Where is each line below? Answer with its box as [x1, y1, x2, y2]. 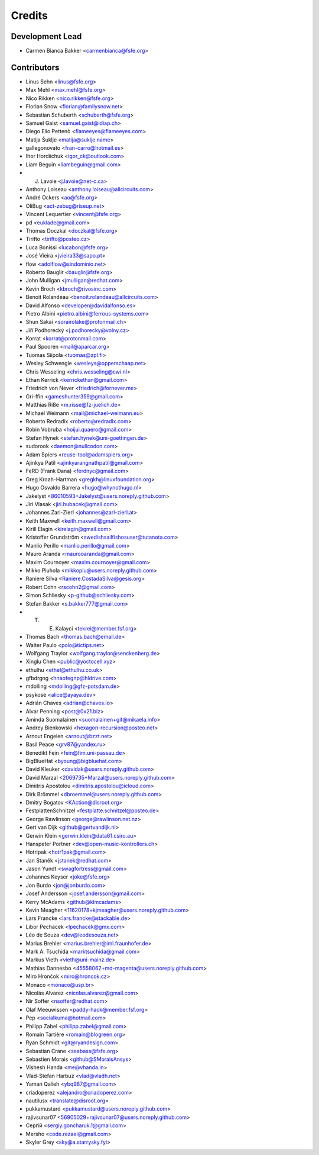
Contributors [11, 62, 60, 72]
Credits [11, 9, 48, 22]
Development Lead [11, 31, 82, 41]
